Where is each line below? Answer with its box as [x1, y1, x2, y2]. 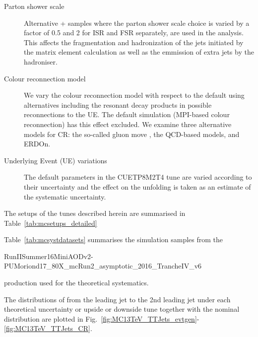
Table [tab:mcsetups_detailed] [4, 217, 97, 228]
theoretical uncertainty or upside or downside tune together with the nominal [4, 304, 240, 314]
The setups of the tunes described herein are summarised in [4, 208, 186, 218]
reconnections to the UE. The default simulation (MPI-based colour [24, 109, 230, 120]
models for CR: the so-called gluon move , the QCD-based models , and [24, 129, 240, 139]
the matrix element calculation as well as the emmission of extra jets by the [24, 47, 254, 57]
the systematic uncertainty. [24, 191, 106, 202]
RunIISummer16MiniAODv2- [4, 251, 93, 261]
